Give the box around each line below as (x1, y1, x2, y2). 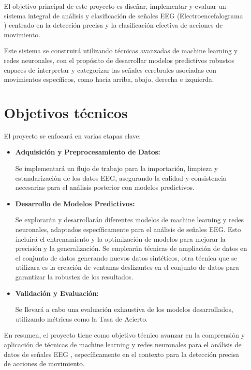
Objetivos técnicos (4, 102, 128, 122)
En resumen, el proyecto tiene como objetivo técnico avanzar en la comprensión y (4, 330, 245, 340)
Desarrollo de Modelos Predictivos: (15, 198, 135, 208)
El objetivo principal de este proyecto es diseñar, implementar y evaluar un (4, 1, 226, 11)
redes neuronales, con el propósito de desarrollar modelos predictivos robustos (4, 55, 235, 65)
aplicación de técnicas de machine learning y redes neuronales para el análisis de (4, 339, 242, 349)
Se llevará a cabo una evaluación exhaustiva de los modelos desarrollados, (15, 304, 233, 314)
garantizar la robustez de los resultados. (15, 272, 133, 281)
